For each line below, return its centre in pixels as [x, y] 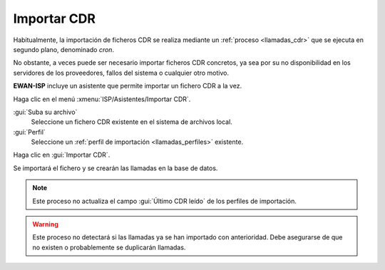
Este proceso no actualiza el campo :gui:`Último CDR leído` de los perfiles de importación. [165, 201]
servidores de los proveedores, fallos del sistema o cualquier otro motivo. [121, 73]
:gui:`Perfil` [29, 132]
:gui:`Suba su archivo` [45, 112]
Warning [45, 224]
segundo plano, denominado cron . [63, 49]
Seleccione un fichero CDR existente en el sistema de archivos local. [132, 122]
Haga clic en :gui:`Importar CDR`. [62, 155]
